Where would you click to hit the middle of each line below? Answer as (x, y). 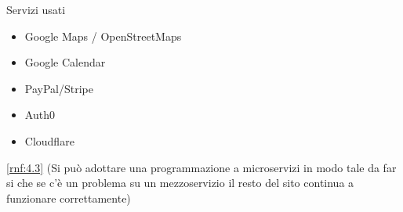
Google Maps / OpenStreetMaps (103, 36)
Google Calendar (65, 62)
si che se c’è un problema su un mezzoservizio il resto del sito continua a (180, 183)
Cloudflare (49, 140)
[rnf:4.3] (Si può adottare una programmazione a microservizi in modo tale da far (201, 167)
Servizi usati (36, 9)
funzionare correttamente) (69, 198)
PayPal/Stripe (59, 88)
